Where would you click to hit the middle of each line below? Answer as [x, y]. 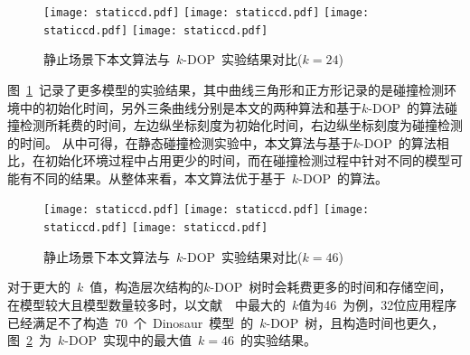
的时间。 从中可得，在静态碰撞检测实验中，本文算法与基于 [180, 142]
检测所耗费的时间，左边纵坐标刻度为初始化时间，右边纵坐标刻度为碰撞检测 [241, 125]
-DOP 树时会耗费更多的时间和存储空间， [331, 287]
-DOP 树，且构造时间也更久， [355, 322]
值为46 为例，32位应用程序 [378, 304]
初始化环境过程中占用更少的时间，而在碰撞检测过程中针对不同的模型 [247, 160]
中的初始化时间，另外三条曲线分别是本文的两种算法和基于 [190, 107]
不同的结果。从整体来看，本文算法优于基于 [159, 177]
